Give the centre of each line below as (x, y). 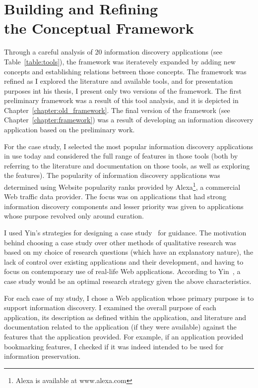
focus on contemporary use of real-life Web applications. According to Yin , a (122, 271)
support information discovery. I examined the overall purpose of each (110, 307)
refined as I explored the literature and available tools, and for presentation (119, 81)
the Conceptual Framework (99, 28)
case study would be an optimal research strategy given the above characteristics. (128, 281)
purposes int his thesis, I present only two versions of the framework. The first (123, 90)
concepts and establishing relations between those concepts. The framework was (125, 71)
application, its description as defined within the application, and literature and (125, 317)
